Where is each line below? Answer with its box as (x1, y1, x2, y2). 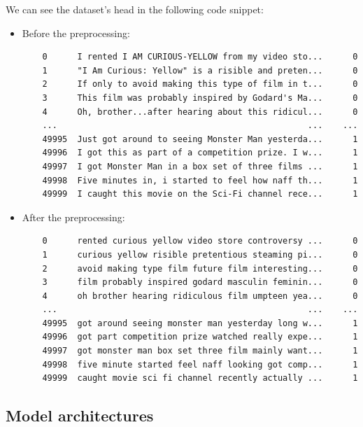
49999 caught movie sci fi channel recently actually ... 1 (42, 373, 358, 384)
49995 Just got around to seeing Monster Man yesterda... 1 (42, 134, 358, 144)
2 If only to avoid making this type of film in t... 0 (42, 79, 358, 90)
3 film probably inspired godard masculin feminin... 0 (42, 277, 358, 288)
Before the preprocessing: (22, 25, 130, 40)
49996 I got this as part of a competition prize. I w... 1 (42, 148, 358, 158)
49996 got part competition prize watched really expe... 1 (42, 332, 358, 342)
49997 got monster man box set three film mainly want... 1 (42, 346, 358, 356)
